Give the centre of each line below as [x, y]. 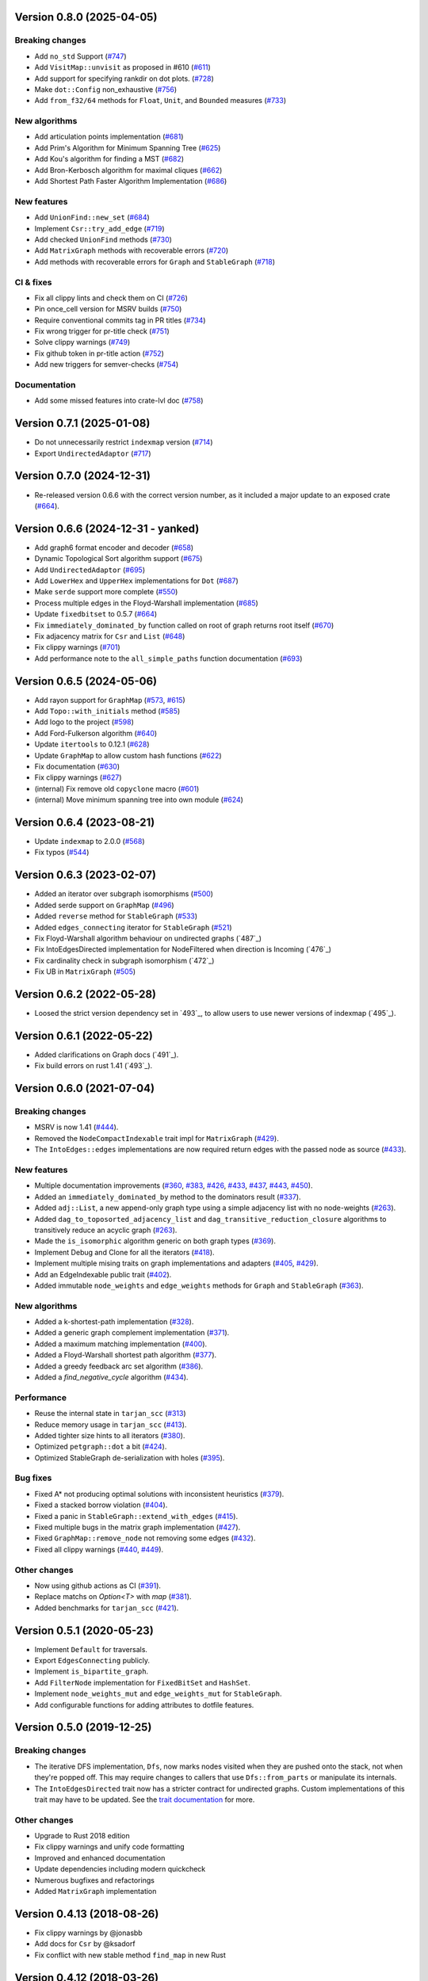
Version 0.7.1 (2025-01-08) [82, 424]
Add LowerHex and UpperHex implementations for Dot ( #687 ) [137, 581]
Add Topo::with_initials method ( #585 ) [107, 711]
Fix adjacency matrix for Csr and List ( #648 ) [110, 636]
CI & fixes [33, 282]
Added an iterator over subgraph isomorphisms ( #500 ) [124, 894]
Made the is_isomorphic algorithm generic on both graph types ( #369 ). [155, 1241]
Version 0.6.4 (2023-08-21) [85, 823]
